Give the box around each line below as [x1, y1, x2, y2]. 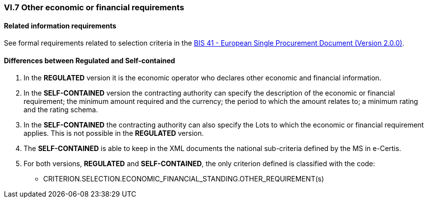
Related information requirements [4, 21, 116, 30]
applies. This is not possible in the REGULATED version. [24, 129, 204, 138]
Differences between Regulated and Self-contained [4, 56, 175, 65]
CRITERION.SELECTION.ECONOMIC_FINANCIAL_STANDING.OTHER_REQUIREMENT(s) [43, 175, 324, 183]
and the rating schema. [24, 105, 98, 114]
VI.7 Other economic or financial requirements [4, 2, 185, 12]
